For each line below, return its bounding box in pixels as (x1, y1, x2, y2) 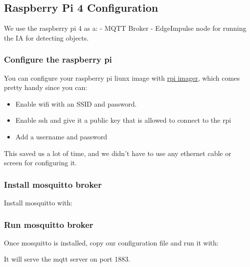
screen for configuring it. (4, 157, 77, 168)
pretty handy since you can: (4, 82, 88, 92)
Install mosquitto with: (4, 197, 73, 207)
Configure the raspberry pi (4, 53, 112, 66)
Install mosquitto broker (4, 178, 102, 190)
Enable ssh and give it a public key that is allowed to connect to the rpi (15, 115, 231, 125)
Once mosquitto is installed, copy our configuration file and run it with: (4, 237, 219, 247)
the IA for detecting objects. (4, 32, 89, 43)
